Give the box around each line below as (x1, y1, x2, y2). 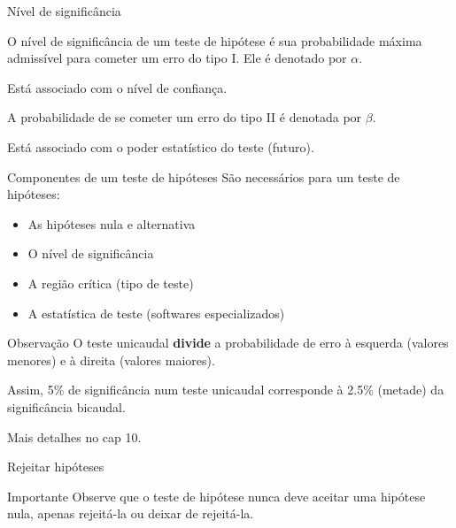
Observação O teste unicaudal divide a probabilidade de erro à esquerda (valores (7, 333, 449, 352)
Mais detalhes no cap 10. (7, 427, 142, 446)
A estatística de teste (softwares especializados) (27, 303, 285, 322)
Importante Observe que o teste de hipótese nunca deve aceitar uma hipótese (7, 486, 426, 505)
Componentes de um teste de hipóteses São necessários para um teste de (7, 167, 400, 186)
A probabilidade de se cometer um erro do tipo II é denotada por (7, 108, 362, 126)
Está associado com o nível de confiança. (7, 78, 228, 96)
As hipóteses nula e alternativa (27, 214, 196, 233)
